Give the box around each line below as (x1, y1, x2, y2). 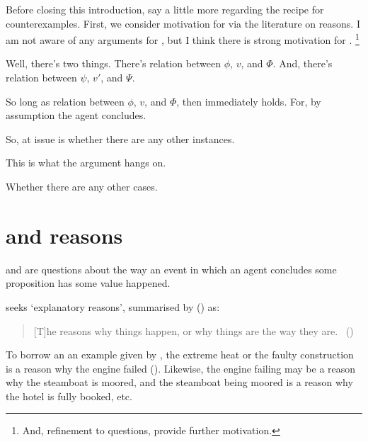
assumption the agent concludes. (6, 108, 146, 123)
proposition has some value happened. (6, 276, 171, 290)
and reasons (6, 220, 123, 249)
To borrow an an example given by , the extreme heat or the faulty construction (6, 347, 354, 362)
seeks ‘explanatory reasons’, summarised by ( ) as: (6, 299, 220, 314)
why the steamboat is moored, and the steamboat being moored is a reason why (6, 375, 353, 390)
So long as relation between (6, 93, 125, 108)
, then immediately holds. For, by (176, 93, 321, 108)
